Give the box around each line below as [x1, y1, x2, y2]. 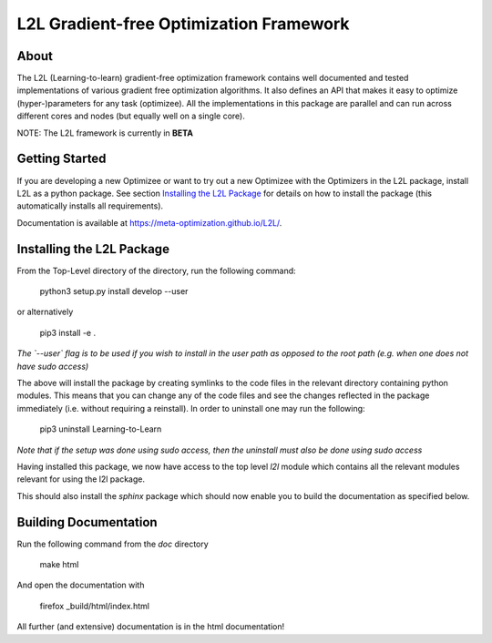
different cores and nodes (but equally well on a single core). [16, 110, 246, 122]
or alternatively [16, 306, 74, 318]
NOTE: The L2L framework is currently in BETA [16, 128, 193, 138]
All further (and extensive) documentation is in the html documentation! [16, 621, 285, 632]
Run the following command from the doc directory [16, 538, 209, 549]
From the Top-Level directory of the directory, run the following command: [16, 265, 296, 276]
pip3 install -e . [39, 327, 96, 338]
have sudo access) [16, 361, 89, 372]
